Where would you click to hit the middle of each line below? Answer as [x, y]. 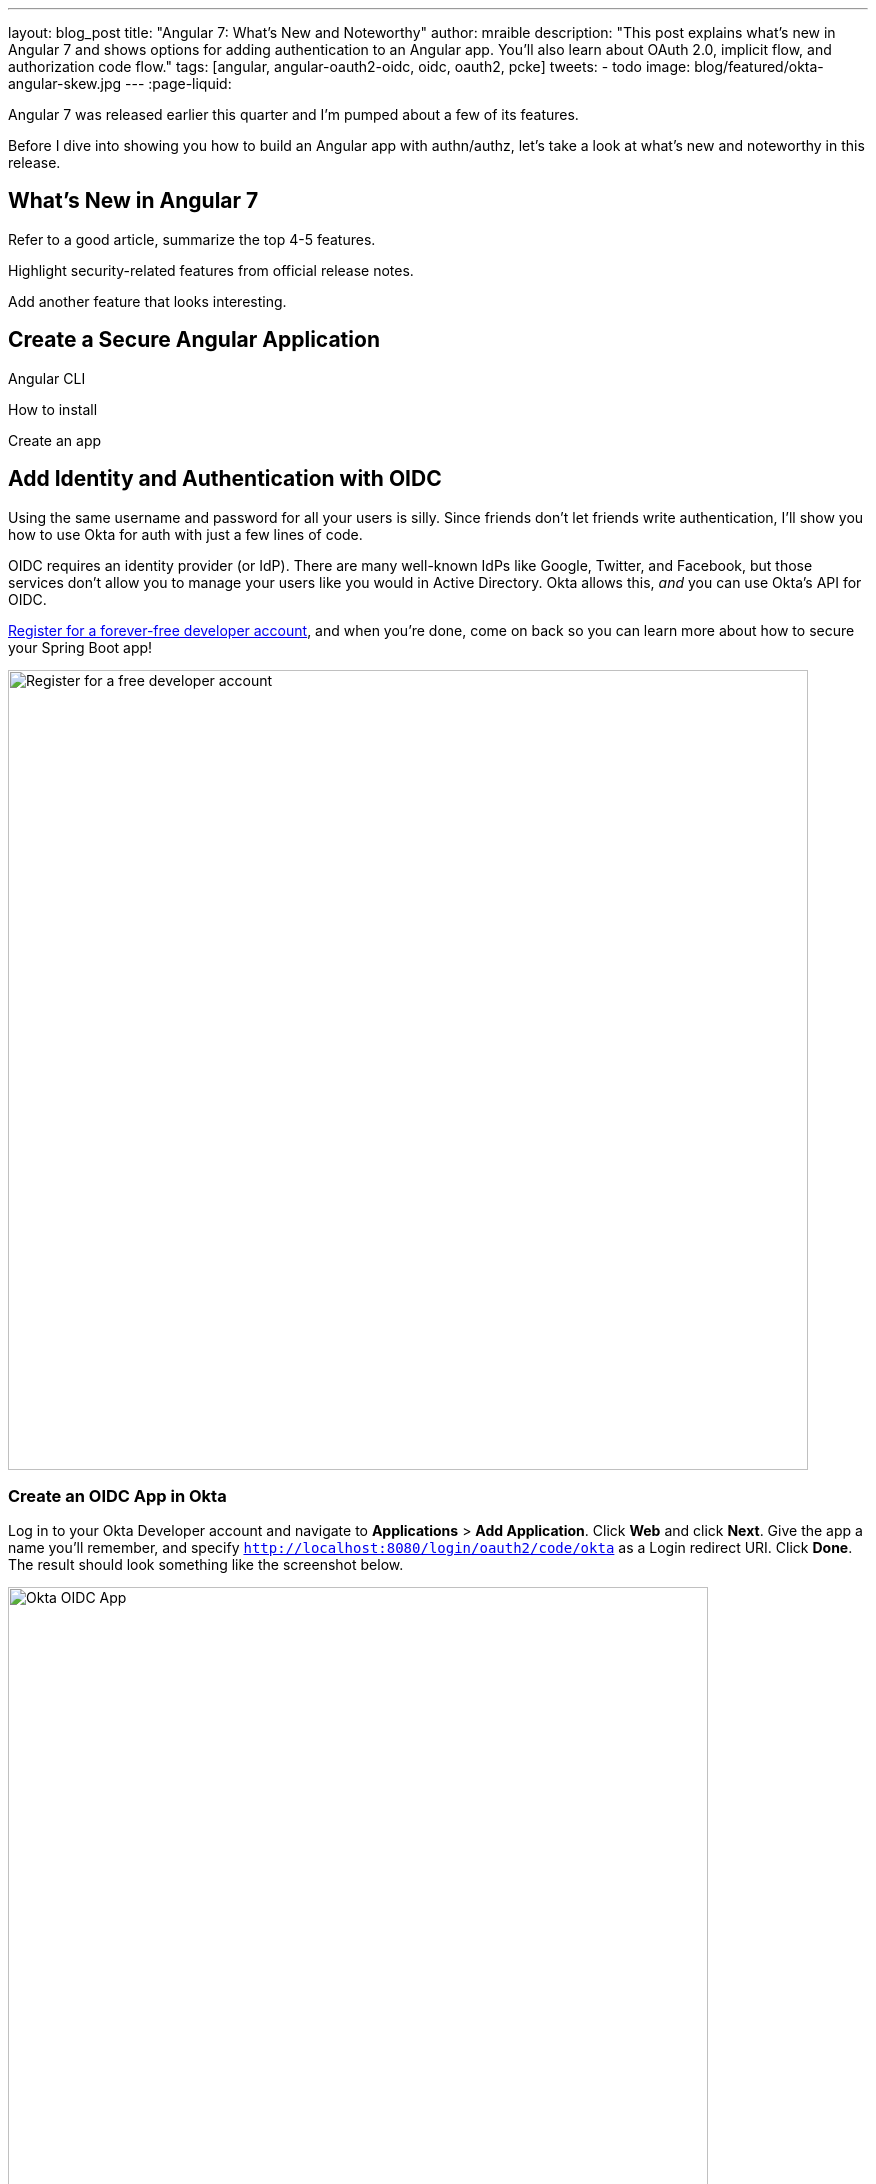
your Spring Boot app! [80, 647]
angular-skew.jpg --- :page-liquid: [120, 83]
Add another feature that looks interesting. [147, 301]
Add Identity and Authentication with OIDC [225, 479]
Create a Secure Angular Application [194, 340]
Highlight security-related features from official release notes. [211, 270]
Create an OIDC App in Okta [117, 1495]
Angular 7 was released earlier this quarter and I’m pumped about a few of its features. [293, 114]
